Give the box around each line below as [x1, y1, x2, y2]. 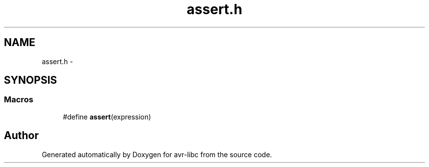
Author [4, 129, 39, 142]
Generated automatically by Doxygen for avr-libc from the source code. [42, 150, 272, 159]
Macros [4, 95, 33, 105]
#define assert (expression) [63, 112, 151, 121]
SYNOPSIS [4, 74, 57, 87]
